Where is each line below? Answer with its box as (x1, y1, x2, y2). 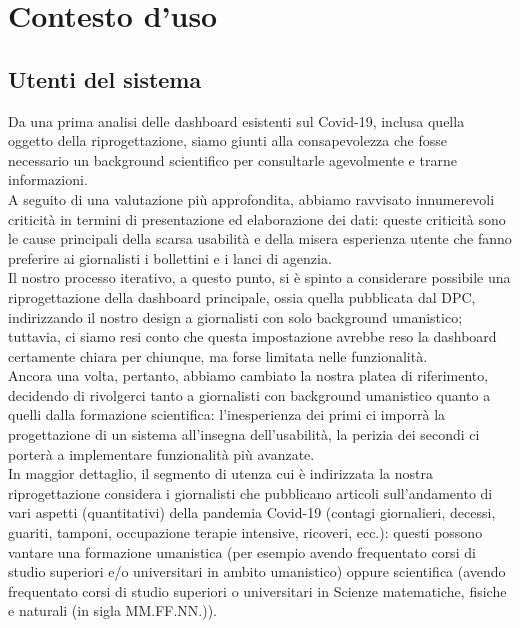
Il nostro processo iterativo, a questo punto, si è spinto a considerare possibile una (8, 267, 511, 288)
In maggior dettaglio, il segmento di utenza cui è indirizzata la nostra (8, 463, 433, 484)
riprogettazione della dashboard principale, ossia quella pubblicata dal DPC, (8, 286, 476, 307)
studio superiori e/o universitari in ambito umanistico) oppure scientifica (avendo (8, 561, 506, 582)
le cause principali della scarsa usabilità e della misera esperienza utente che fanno (8, 228, 512, 249)
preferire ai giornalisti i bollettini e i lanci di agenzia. (8, 247, 332, 268)
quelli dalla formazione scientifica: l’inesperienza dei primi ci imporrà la (8, 404, 446, 425)
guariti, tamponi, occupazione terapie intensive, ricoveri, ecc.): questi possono (8, 522, 483, 543)
